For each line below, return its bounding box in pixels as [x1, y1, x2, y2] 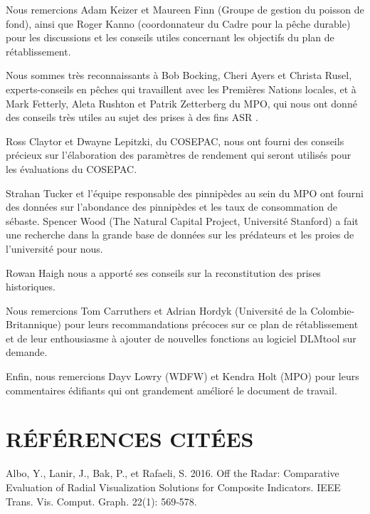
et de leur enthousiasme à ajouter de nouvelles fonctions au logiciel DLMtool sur [6, 330, 356, 345]
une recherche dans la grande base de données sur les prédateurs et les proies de [6, 227, 354, 242]
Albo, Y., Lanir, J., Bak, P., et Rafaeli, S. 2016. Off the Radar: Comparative [6, 466, 339, 481]
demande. [6, 345, 48, 360]
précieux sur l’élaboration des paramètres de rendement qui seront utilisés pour [6, 147, 351, 162]
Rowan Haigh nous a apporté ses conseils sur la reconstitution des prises [6, 265, 321, 280]
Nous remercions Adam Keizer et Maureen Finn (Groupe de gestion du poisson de [6, 2, 364, 16]
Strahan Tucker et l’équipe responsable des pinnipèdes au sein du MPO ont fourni [6, 185, 364, 200]
